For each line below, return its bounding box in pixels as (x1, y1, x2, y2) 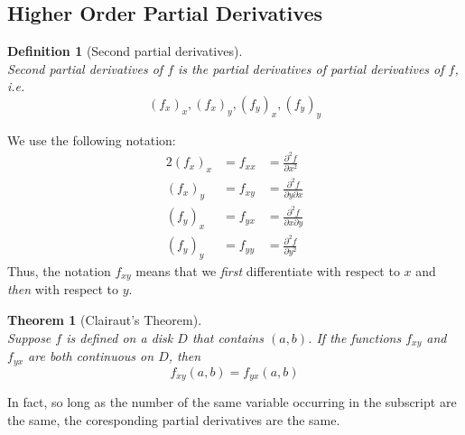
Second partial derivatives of (7, 59, 163, 78)
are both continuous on (28, 347, 154, 366)
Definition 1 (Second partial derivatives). (7, 42, 243, 60)
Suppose (7, 328, 51, 347)
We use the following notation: (7, 130, 176, 149)
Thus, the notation (7, 262, 111, 280)
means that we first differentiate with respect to (135, 262, 400, 280)
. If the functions (308, 328, 402, 347)
